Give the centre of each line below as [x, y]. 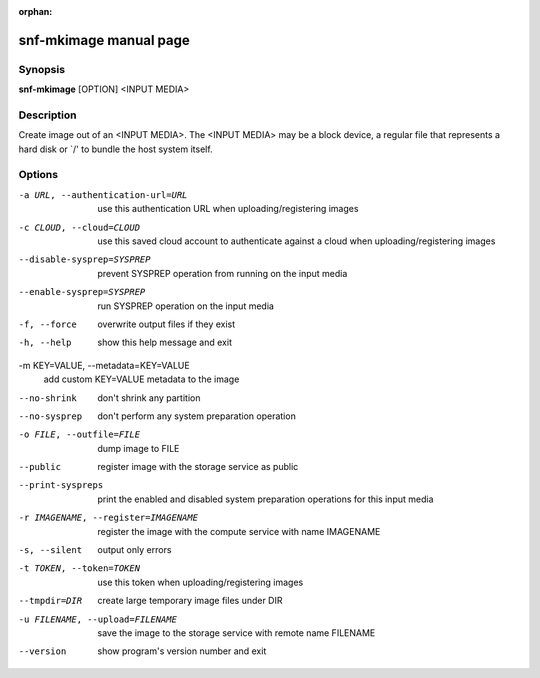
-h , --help [45, 343]
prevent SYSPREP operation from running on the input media [222, 273]
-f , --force [47, 324]
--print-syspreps [61, 485]
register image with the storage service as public [198, 467]
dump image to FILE [138, 448]
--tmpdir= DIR [50, 601]
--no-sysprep [50, 416]
